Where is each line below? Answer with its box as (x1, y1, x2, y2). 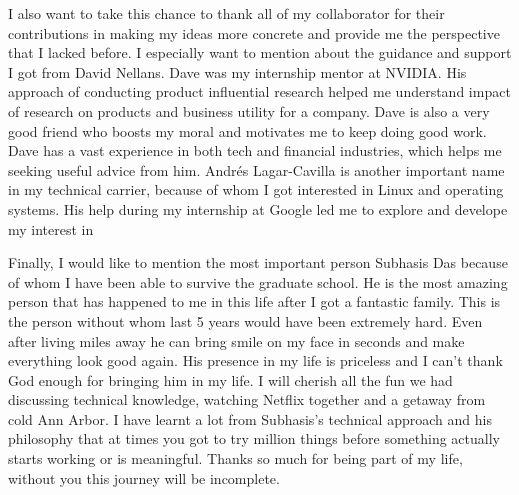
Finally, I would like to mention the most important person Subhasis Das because (8, 252, 508, 273)
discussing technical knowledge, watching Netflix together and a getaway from (8, 389, 486, 410)
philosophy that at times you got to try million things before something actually (8, 428, 500, 449)
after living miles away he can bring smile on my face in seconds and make (8, 330, 465, 351)
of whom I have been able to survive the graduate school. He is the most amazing (8, 271, 508, 292)
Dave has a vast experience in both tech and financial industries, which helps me (8, 140, 502, 161)
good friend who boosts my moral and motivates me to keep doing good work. (8, 120, 487, 141)
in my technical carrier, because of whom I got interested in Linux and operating (8, 179, 504, 200)
